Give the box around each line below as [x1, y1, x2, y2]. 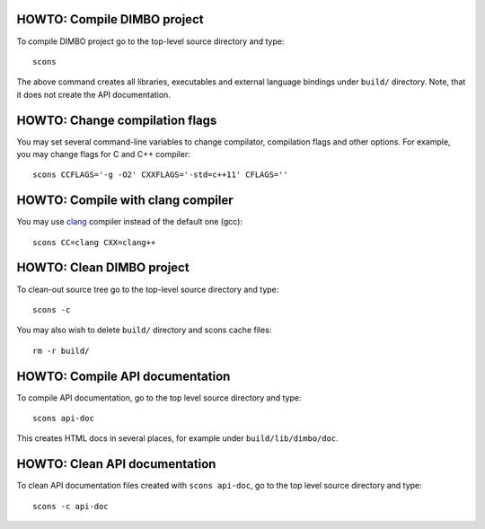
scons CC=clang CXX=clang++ [32, 237, 156, 247]
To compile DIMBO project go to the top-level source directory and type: [16, 36, 285, 47]
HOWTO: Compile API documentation [16, 368, 231, 384]
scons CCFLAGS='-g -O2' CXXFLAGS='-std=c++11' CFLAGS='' [32, 170, 289, 180]
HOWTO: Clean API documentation [16, 456, 216, 472]
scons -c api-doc [32, 501, 109, 511]
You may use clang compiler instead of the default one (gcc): [16, 216, 242, 227]
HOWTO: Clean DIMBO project [16, 260, 190, 276]
